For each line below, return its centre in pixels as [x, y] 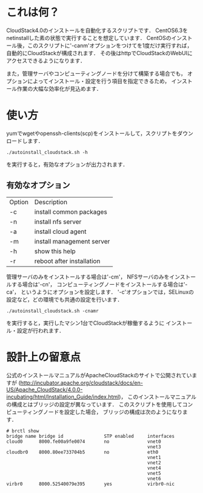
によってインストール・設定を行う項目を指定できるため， [98, 81]
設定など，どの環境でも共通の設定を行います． [65, 299]
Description [51, 202]
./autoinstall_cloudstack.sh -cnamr [52, 311]
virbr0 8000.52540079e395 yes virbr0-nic [90, 484]
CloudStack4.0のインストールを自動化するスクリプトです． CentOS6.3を [97, 30]
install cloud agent [60, 231]
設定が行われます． [41, 330]
